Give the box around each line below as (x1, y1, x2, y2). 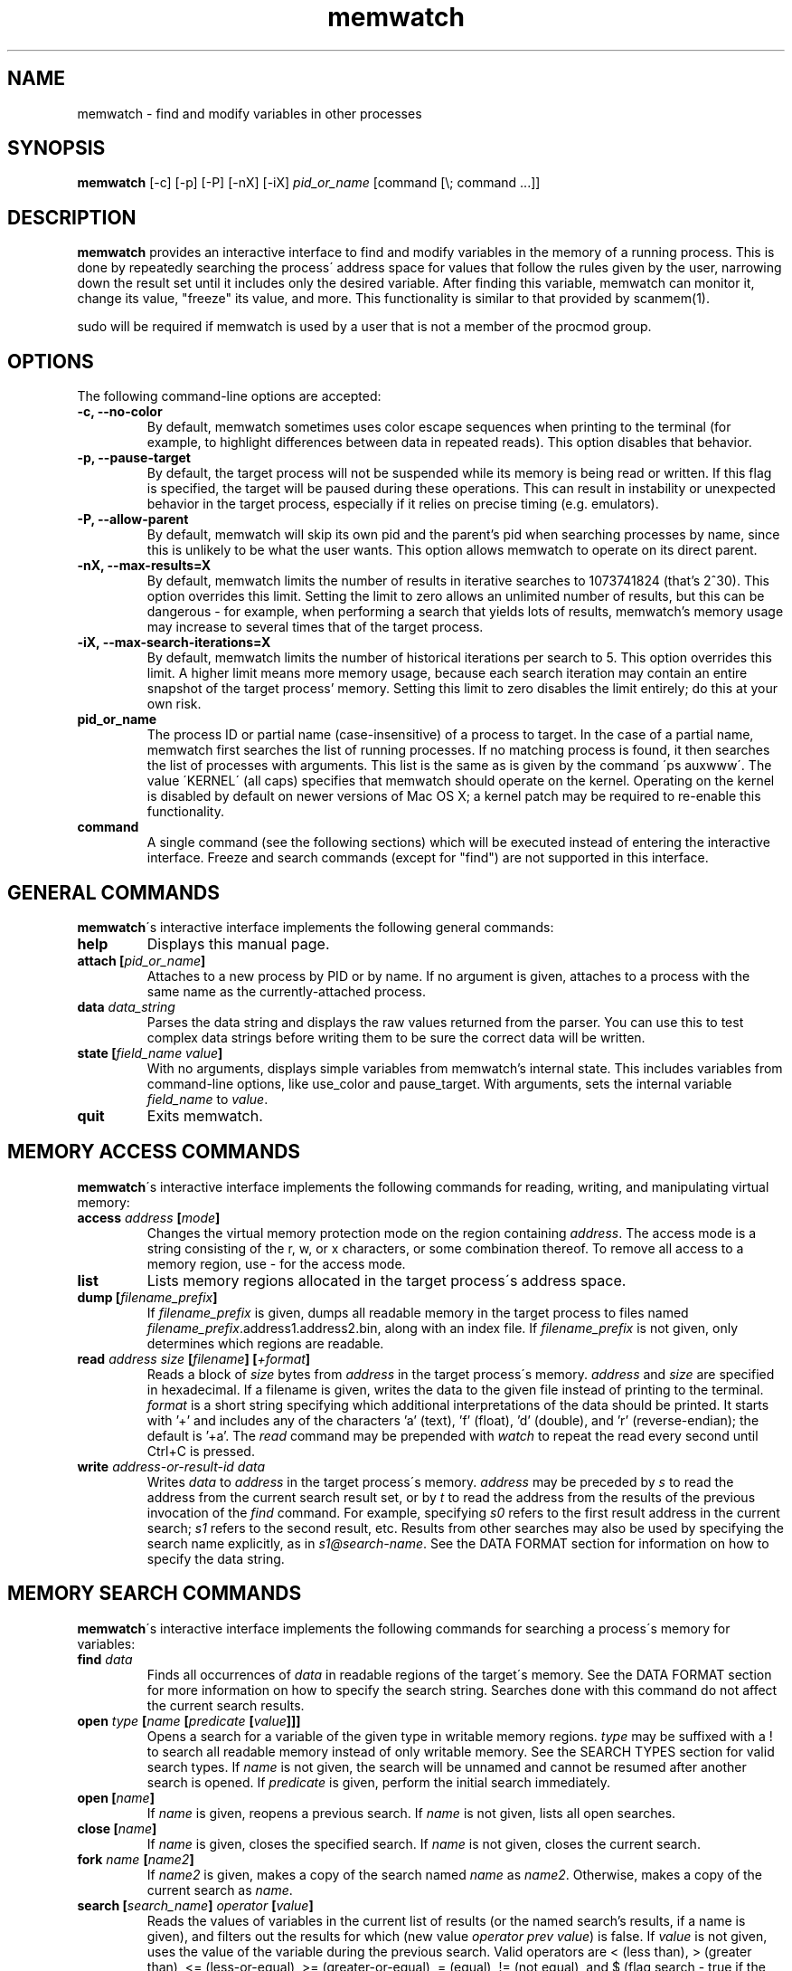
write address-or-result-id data (77, 1458, 266, 1474)
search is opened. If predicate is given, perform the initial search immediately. (146, 1774, 611, 1790)
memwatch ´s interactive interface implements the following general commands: (77, 919, 554, 935)
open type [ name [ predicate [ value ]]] (77, 1712, 301, 1728)
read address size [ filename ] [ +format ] (77, 1350, 311, 1366)
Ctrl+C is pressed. (146, 1443, 255, 1459)
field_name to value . (146, 1090, 269, 1107)
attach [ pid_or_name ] (77, 952, 206, 968)
